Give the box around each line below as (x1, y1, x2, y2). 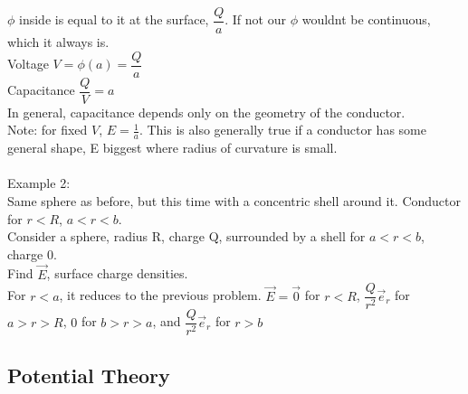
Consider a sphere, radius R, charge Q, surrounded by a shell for (7, 227, 366, 246)
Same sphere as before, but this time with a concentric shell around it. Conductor (7, 191, 462, 210)
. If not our (224, 10, 286, 29)
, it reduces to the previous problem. (59, 286, 262, 305)
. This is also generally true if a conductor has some (138, 120, 426, 139)
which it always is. (7, 33, 110, 52)
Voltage (7, 54, 49, 73)
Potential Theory (7, 361, 170, 389)
